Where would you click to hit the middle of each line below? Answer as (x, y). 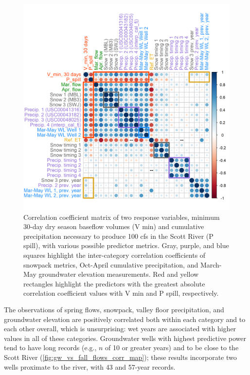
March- (211, 264)
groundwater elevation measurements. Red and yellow (119, 274)
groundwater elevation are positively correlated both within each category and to (125, 319)
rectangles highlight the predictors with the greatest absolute (114, 283)
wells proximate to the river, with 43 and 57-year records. (90, 366)
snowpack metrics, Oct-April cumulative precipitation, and (111, 264)
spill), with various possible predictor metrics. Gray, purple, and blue (126, 245)
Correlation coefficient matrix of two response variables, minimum (122, 217)
